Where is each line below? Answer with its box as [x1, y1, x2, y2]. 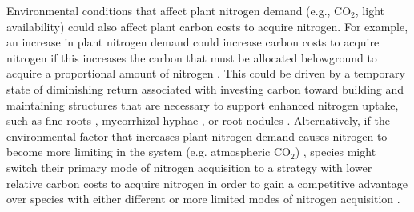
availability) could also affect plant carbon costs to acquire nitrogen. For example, [6, 18, 408, 34]
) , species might [295, 143, 376, 160]
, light [355, 2, 384, 18]
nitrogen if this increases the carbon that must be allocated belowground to [6, 49, 377, 66]
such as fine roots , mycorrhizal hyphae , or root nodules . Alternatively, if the [6, 112, 390, 129]
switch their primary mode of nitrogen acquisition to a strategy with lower [6, 158, 372, 175]
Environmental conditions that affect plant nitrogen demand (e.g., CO [6, 2, 352, 18]
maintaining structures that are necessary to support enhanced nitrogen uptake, [6, 96, 399, 113]
